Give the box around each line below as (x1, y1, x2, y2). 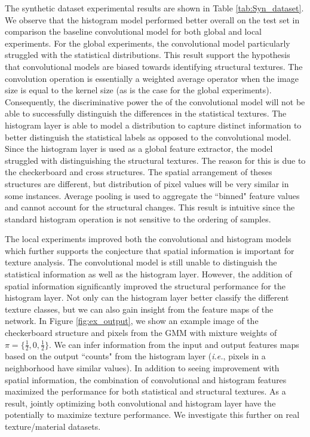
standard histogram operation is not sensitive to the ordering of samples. (5, 212, 271, 225)
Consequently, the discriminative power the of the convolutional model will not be (5, 95, 305, 108)
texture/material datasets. (5, 420, 101, 433)
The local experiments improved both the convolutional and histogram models (5, 233, 291, 245)
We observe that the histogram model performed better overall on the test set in (5, 13, 300, 26)
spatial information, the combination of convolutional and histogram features (5, 373, 287, 386)
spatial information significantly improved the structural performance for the (5, 279, 286, 292)
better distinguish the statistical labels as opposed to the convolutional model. (5, 130, 291, 143)
